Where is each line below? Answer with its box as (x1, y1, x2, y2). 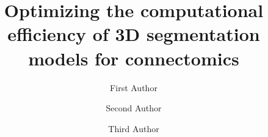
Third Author (108, 122, 159, 135)
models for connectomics (28, 45, 239, 70)
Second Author (106, 102, 162, 114)
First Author (110, 81, 158, 94)
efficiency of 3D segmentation (7, 21, 260, 46)
